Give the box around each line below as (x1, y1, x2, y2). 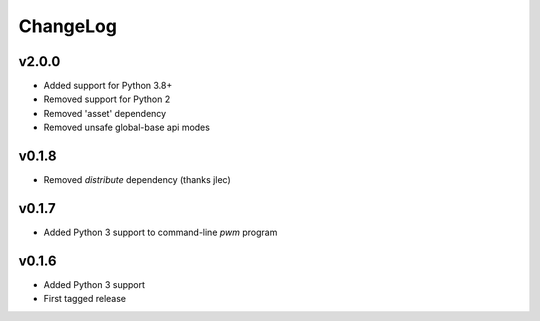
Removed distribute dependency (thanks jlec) (43, 174, 231, 186)
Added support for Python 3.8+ (43, 80, 173, 92)
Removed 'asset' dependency (43, 107, 167, 119)
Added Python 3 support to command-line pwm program (43, 226, 278, 239)
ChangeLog (18, 15, 117, 37)
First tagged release (43, 293, 127, 305)
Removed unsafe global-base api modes (43, 121, 210, 134)
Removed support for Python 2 (43, 93, 171, 105)
